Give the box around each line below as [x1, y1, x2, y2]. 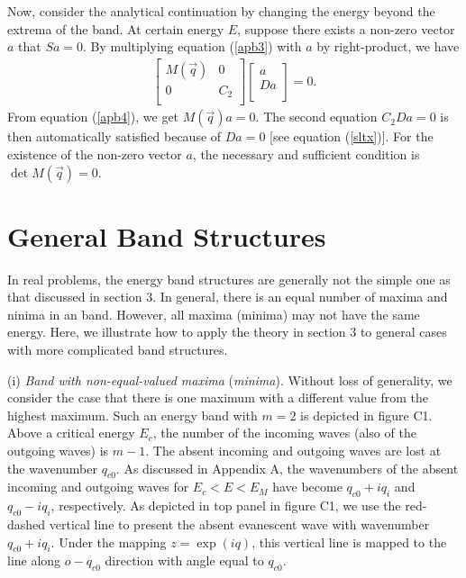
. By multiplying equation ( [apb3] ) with [83, 37, 302, 56]
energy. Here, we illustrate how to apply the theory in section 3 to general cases [7, 322, 447, 341]
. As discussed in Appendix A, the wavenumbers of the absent [115, 458, 459, 477]
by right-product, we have [316, 37, 460, 56]
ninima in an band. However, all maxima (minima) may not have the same [7, 304, 420, 323]
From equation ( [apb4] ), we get [7, 107, 179, 126]
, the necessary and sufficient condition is [192, 144, 420, 163]
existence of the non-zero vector [7, 144, 182, 163]
